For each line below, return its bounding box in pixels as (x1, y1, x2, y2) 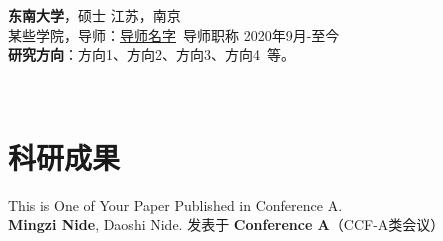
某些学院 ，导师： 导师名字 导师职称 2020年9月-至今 (8, 24, 340, 45)
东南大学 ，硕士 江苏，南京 (8, 5, 181, 25)
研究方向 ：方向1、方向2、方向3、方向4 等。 (8, 44, 295, 65)
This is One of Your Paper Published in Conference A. (8, 194, 343, 215)
